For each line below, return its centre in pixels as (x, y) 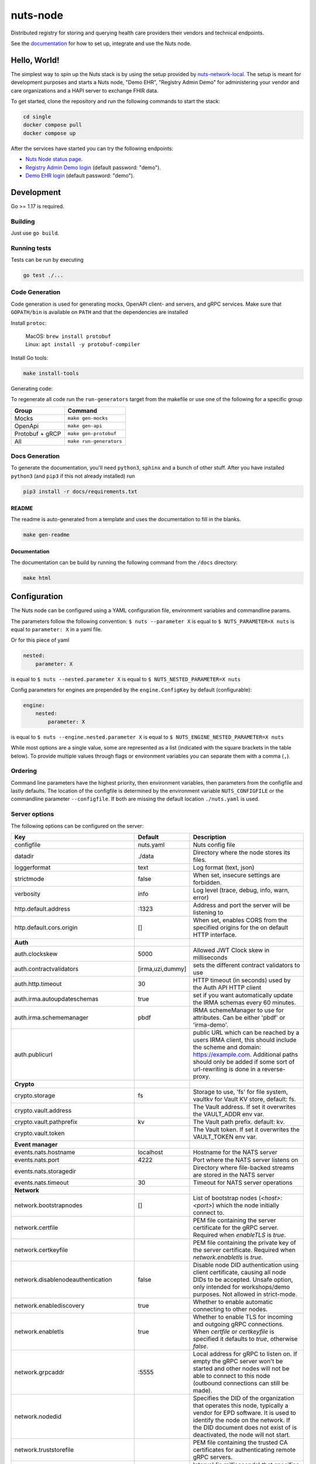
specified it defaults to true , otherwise (245, 1339)
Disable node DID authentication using (245, 1265)
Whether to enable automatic (233, 1302)
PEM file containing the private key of (245, 1243)
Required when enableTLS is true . (239, 1235)
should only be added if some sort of (244, 1062)
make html (37, 578)
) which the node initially (246, 1205)
